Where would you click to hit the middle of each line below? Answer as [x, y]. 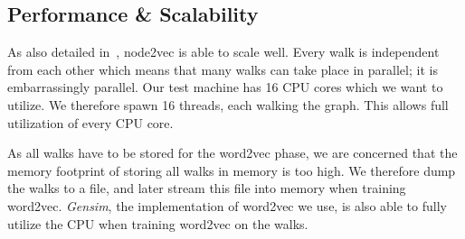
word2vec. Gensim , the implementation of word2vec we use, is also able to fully [227, 205]
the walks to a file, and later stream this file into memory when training [207, 188]
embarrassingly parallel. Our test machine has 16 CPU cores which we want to [225, 87]
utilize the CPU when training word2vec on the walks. [158, 223]
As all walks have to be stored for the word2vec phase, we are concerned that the [232, 153]
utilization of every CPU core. [90, 122]
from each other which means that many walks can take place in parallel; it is [223, 69]
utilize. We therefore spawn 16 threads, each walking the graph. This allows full [228, 104]
